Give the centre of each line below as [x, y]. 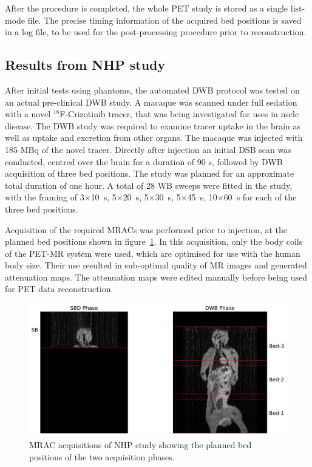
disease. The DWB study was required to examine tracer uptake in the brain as [153, 125]
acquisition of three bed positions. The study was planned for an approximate [150, 173]
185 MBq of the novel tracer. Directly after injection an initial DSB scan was [148, 149]
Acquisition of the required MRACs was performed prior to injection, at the [146, 229]
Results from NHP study [85, 65]
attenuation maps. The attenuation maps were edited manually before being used [156, 277]
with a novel [28, 114]
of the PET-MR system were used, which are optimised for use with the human [153, 253]
